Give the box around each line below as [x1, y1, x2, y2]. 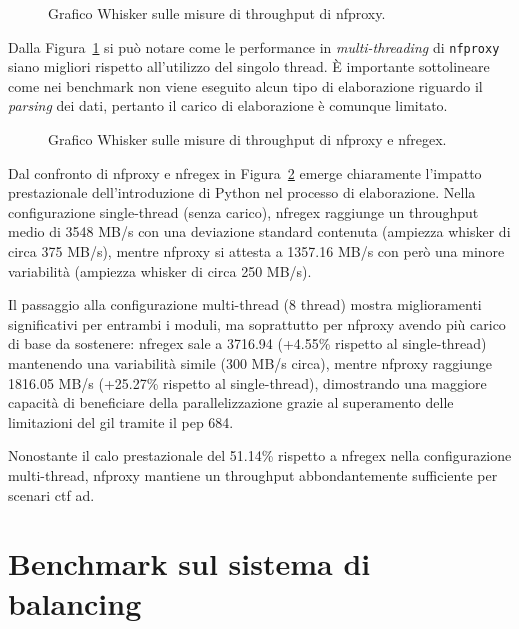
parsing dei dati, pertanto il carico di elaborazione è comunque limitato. [8, 95, 448, 116]
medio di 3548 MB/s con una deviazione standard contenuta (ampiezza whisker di [8, 221, 511, 242]
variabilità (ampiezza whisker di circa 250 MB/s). [8, 260, 312, 281]
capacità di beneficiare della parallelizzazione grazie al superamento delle [8, 392, 454, 413]
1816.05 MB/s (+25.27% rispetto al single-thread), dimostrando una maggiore [8, 372, 487, 393]
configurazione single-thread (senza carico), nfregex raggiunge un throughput [8, 201, 479, 222]
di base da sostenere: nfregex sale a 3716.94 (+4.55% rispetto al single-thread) [8, 333, 487, 354]
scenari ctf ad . [8, 484, 95, 505]
